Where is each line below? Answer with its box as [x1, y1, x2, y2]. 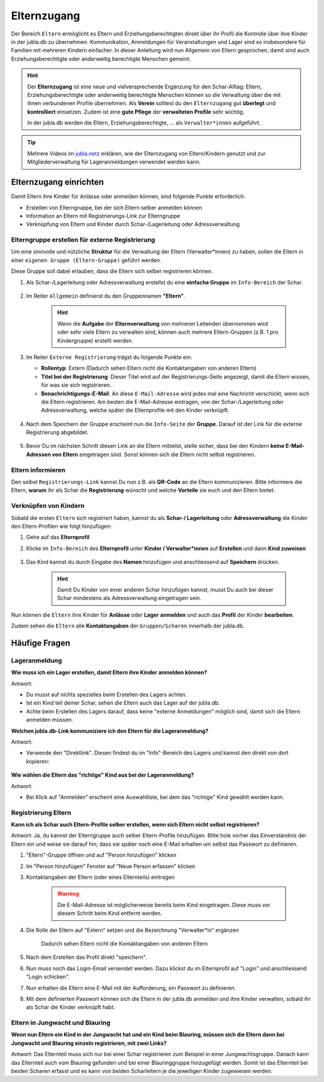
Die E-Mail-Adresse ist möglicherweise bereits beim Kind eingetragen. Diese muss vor [57, 901, 271, 908]
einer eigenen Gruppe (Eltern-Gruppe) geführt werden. [11, 256, 161, 264]
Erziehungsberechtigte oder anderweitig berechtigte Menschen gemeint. [11, 55, 191, 63]
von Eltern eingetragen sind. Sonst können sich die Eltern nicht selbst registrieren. [52, 451, 256, 458]
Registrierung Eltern [11, 808, 71, 817]
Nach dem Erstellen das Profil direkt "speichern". [26, 953, 147, 961]
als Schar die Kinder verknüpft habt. [26, 1004, 115, 1011]
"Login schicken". [26, 973, 70, 980]
